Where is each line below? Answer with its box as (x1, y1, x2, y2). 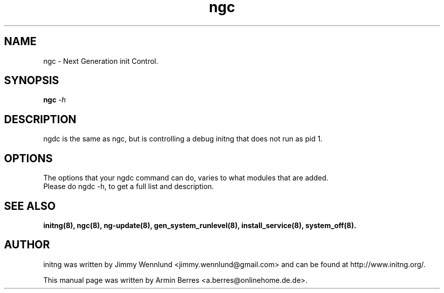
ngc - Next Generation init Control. (43, 56, 159, 65)
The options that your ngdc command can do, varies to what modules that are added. (43, 173, 328, 182)
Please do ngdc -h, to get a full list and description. (43, 182, 214, 191)
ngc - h (43, 95, 66, 104)
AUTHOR (4, 238, 50, 251)
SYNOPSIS (4, 74, 59, 87)
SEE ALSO (4, 199, 56, 212)
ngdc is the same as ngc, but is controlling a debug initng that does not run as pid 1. (43, 134, 323, 143)
